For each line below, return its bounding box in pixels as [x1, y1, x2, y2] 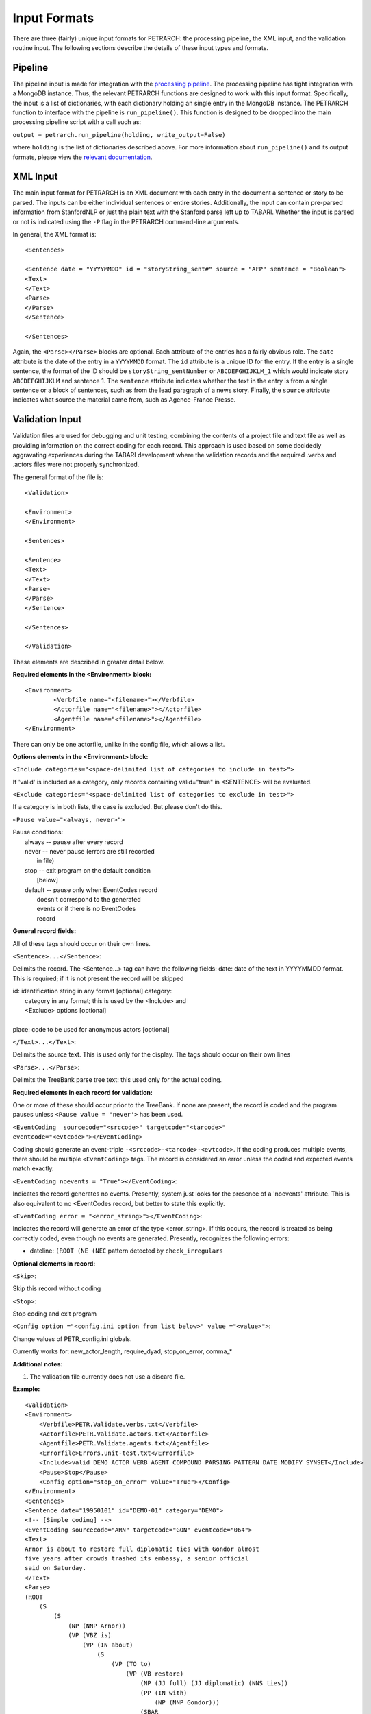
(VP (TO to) [111, 1660, 152, 1668]
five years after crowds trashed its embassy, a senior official [25, 1555, 249, 1562]
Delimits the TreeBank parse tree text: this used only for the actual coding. [12, 1076, 222, 1084]
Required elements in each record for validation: [12, 1088, 153, 1096]
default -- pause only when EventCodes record [25, 885, 158, 894]
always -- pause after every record [25, 837, 123, 846]
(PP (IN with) [140, 1689, 188, 1697]
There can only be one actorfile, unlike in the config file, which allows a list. [12, 740, 225, 748]
